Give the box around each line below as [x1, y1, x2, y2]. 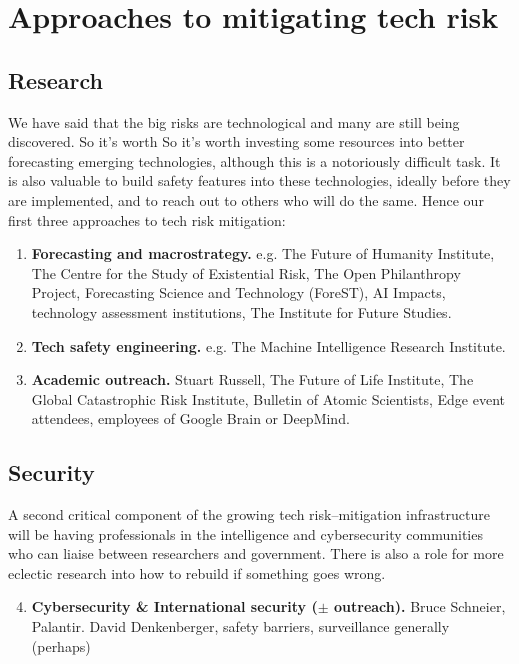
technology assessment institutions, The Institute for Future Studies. [31, 301, 452, 322]
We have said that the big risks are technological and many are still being [8, 111, 460, 132]
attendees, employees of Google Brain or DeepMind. [31, 408, 350, 429]
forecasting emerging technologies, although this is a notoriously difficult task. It [8, 150, 501, 171]
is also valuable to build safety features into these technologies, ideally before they [8, 170, 511, 191]
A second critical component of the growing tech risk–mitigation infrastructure [8, 504, 490, 525]
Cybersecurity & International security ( [31, 596, 318, 617]
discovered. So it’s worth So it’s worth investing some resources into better [8, 131, 465, 152]
